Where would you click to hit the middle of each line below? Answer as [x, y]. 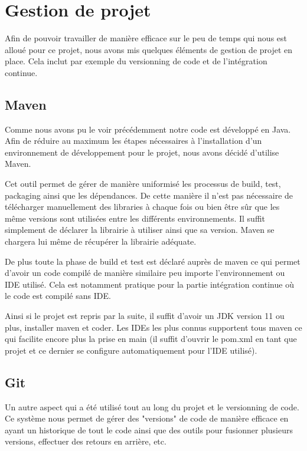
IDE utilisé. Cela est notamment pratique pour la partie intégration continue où [149, 284]
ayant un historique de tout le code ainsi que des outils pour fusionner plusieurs [149, 429]
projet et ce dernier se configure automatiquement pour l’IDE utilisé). [131, 350]
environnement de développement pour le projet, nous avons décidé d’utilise [142, 152]
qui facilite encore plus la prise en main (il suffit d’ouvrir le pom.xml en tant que [151, 339]
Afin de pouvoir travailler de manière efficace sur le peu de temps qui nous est [146, 38]
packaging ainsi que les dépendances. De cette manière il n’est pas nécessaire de [149, 195]
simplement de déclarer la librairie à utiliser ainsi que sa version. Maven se [140, 230]
